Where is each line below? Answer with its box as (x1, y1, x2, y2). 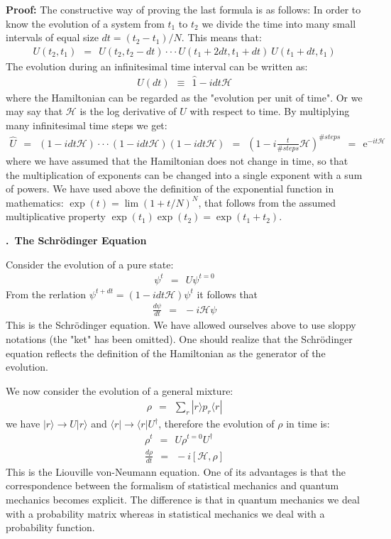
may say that (6, 104, 63, 119)
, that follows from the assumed (198, 195, 336, 209)
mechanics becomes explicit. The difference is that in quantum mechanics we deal (6, 491, 360, 506)
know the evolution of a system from (6, 16, 165, 31)
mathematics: (6, 195, 64, 209)
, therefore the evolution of (158, 416, 275, 431)
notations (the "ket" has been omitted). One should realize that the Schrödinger (6, 332, 353, 347)
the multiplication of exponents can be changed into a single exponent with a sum (6, 167, 363, 182)
